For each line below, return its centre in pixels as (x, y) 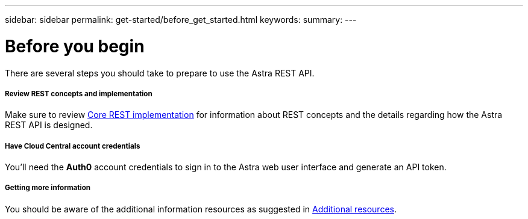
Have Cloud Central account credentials (73, 146)
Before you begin (75, 46)
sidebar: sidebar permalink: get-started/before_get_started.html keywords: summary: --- (181, 20)
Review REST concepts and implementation (79, 94)
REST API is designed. (49, 125)
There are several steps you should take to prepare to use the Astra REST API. (160, 73)
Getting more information (48, 188)
